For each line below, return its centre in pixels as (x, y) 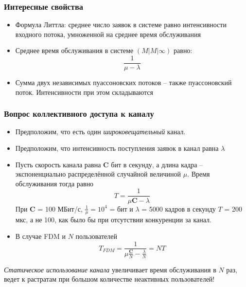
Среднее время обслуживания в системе (74, 50)
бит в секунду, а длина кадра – (157, 164)
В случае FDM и (40, 236)
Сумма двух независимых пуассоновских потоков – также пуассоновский (123, 82)
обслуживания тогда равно (54, 183)
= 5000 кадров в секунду (179, 208)
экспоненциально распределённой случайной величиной (98, 174)
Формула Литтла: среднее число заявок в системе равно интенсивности (121, 25)
